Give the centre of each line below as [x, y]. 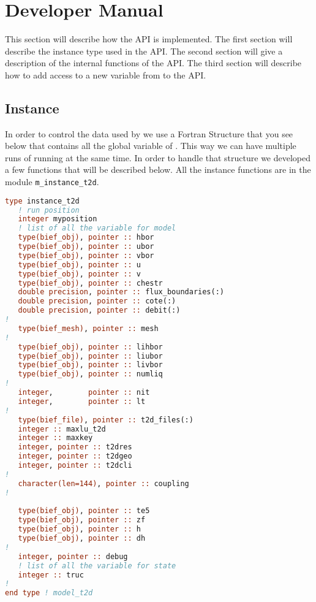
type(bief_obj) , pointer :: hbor [86, 238]
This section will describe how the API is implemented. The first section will [149, 39]
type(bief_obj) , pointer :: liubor [90, 356]
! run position [49, 210]
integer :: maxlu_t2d [62, 429]
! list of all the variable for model [97, 228]
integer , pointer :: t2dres [75, 447]
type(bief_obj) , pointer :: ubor [86, 247]
